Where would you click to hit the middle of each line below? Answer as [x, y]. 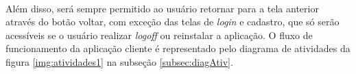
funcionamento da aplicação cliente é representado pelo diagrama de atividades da [178, 48]
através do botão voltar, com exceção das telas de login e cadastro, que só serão [173, 22]
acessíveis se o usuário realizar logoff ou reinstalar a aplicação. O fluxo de [159, 35]
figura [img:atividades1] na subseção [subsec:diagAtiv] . [119, 61]
